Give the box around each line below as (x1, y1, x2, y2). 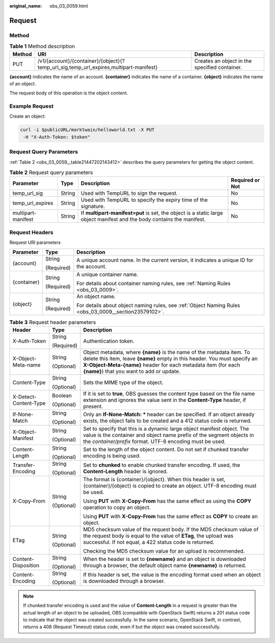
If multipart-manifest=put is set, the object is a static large (80, 210, 224, 217)
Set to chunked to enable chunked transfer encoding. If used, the (83, 461, 240, 469)
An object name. (76, 293, 116, 300)
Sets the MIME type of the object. (83, 379, 164, 386)
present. (83, 403, 103, 410)
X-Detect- (12, 393, 37, 400)
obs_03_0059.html (49, 3, 89, 9)
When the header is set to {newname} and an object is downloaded (83, 555, 246, 562)
